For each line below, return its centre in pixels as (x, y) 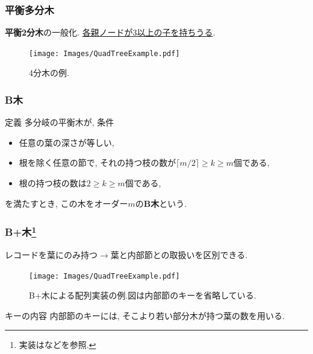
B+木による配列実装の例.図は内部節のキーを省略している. (143, 295)
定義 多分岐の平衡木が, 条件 (60, 122)
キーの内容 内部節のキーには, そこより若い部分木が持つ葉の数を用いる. (145, 315)
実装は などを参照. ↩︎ (57, 345)
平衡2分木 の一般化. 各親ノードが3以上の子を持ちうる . (110, 32)
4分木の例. (49, 73)
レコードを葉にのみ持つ (51, 254)
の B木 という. (161, 203)
